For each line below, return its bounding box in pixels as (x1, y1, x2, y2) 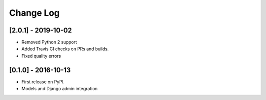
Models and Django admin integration (21, 86, 98, 92)
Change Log (9, 7, 60, 18)
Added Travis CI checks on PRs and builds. (21, 46, 109, 52)
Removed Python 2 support (21, 39, 77, 45)
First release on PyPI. (21, 79, 65, 85)
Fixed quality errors (21, 53, 61, 59)
